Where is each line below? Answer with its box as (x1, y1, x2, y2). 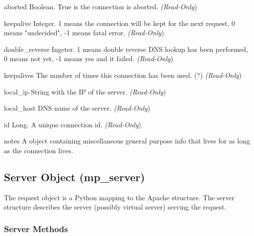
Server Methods (4, 222, 68, 235)
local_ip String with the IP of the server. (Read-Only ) (4, 86, 166, 96)
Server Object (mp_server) (4, 169, 145, 184)
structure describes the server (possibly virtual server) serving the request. (4, 202, 227, 212)
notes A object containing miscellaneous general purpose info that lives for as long (4, 136, 250, 146)
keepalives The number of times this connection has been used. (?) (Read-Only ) (4, 70, 242, 80)
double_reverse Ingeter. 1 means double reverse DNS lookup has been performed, (4, 44, 248, 54)
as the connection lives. (4, 145, 73, 155)
